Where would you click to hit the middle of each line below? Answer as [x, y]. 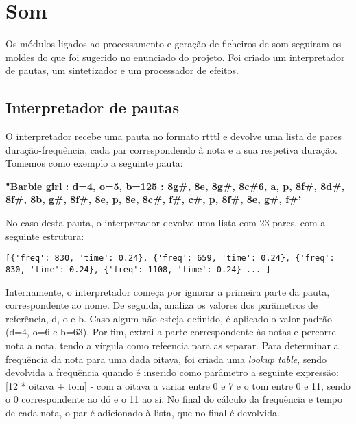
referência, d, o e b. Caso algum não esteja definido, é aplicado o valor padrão [169, 318]
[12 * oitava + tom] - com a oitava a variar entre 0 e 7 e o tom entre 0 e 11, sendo [178, 385]
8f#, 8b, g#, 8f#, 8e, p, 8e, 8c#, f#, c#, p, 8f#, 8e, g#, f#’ [154, 199]
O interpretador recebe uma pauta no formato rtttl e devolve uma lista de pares [174, 136]
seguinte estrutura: [45, 236]
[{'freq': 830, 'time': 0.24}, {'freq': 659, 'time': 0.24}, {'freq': [170, 258]
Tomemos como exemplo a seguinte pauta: [94, 163]
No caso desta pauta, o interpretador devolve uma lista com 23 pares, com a [166, 223]
